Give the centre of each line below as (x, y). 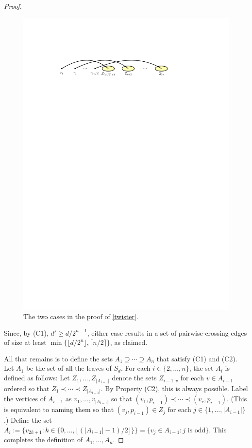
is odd (197, 430)
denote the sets (134, 378)
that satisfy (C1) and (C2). (197, 358)
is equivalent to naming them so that (59, 409)
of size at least (25, 342)
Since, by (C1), (26, 332)
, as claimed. (129, 342)
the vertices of (25, 399)
